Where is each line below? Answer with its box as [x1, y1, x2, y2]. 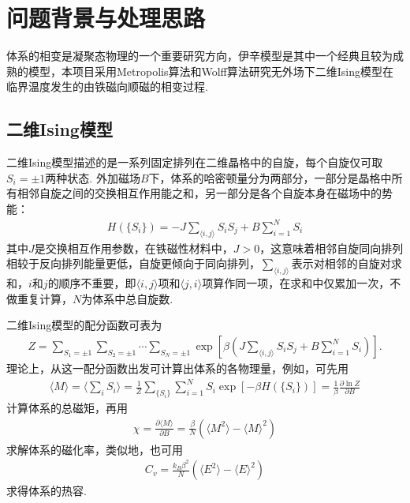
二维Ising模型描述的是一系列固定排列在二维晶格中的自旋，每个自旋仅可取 [6, 154, 383, 171]
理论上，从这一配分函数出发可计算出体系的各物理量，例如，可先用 [6, 360, 348, 377]
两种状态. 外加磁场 [45, 169, 140, 186]
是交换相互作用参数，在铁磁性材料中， [34, 239, 233, 256]
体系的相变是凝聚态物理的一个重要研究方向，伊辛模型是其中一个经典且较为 [6, 47, 393, 64]
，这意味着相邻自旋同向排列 [259, 239, 404, 256]
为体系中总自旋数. [81, 290, 173, 306]
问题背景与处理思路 [6, 2, 206, 34]
